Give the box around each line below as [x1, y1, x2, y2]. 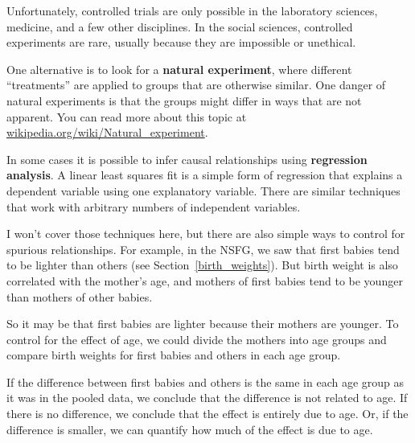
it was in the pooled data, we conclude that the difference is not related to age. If [6, 389, 408, 406]
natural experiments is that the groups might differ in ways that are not [6, 92, 362, 109]
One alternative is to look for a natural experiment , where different [6, 60, 352, 77]
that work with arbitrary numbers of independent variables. [6, 198, 301, 215]
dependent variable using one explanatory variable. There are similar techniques [6, 182, 401, 199]
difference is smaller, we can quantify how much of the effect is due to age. [6, 420, 373, 437]
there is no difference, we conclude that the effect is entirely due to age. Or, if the [6, 405, 409, 422]
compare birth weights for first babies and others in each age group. [6, 347, 341, 363]
